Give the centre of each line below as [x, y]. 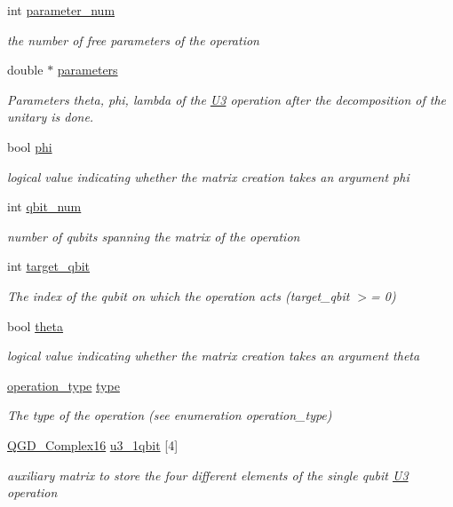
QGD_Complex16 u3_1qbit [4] [93, 444]
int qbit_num [44, 206]
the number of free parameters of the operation [133, 40]
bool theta [36, 325]
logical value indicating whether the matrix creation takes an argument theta [214, 356]
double [25, 70]
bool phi [30, 146]
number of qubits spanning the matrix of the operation [154, 236]
